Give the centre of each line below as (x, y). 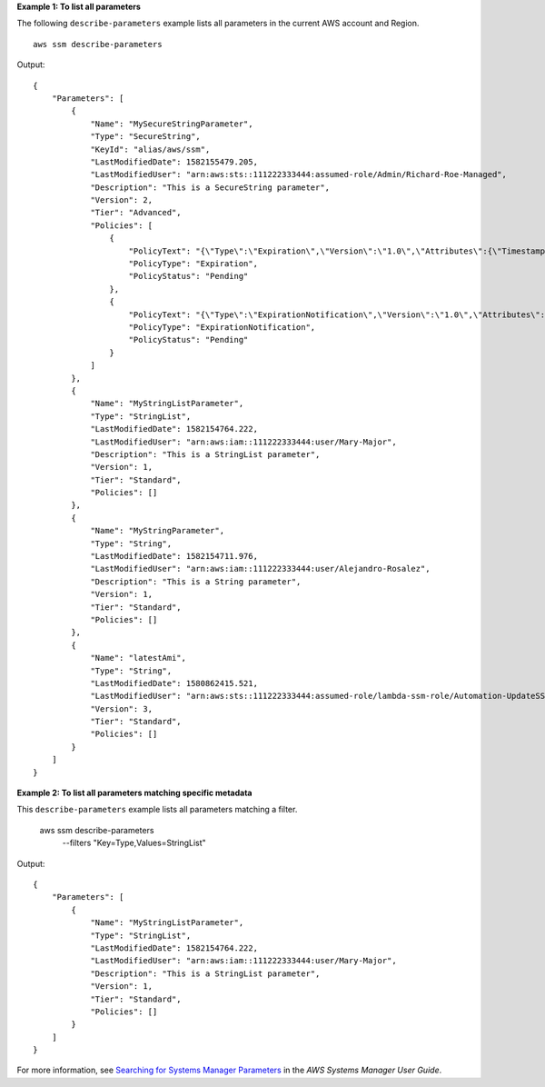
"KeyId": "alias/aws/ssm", (150, 149)
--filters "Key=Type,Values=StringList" (134, 843)
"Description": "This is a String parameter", (196, 581)
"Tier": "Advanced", (136, 213)
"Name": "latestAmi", (138, 658)
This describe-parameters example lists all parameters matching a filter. (157, 810)
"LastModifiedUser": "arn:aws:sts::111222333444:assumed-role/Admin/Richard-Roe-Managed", (299, 175)
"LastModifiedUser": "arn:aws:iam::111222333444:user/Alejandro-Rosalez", (260, 569)
